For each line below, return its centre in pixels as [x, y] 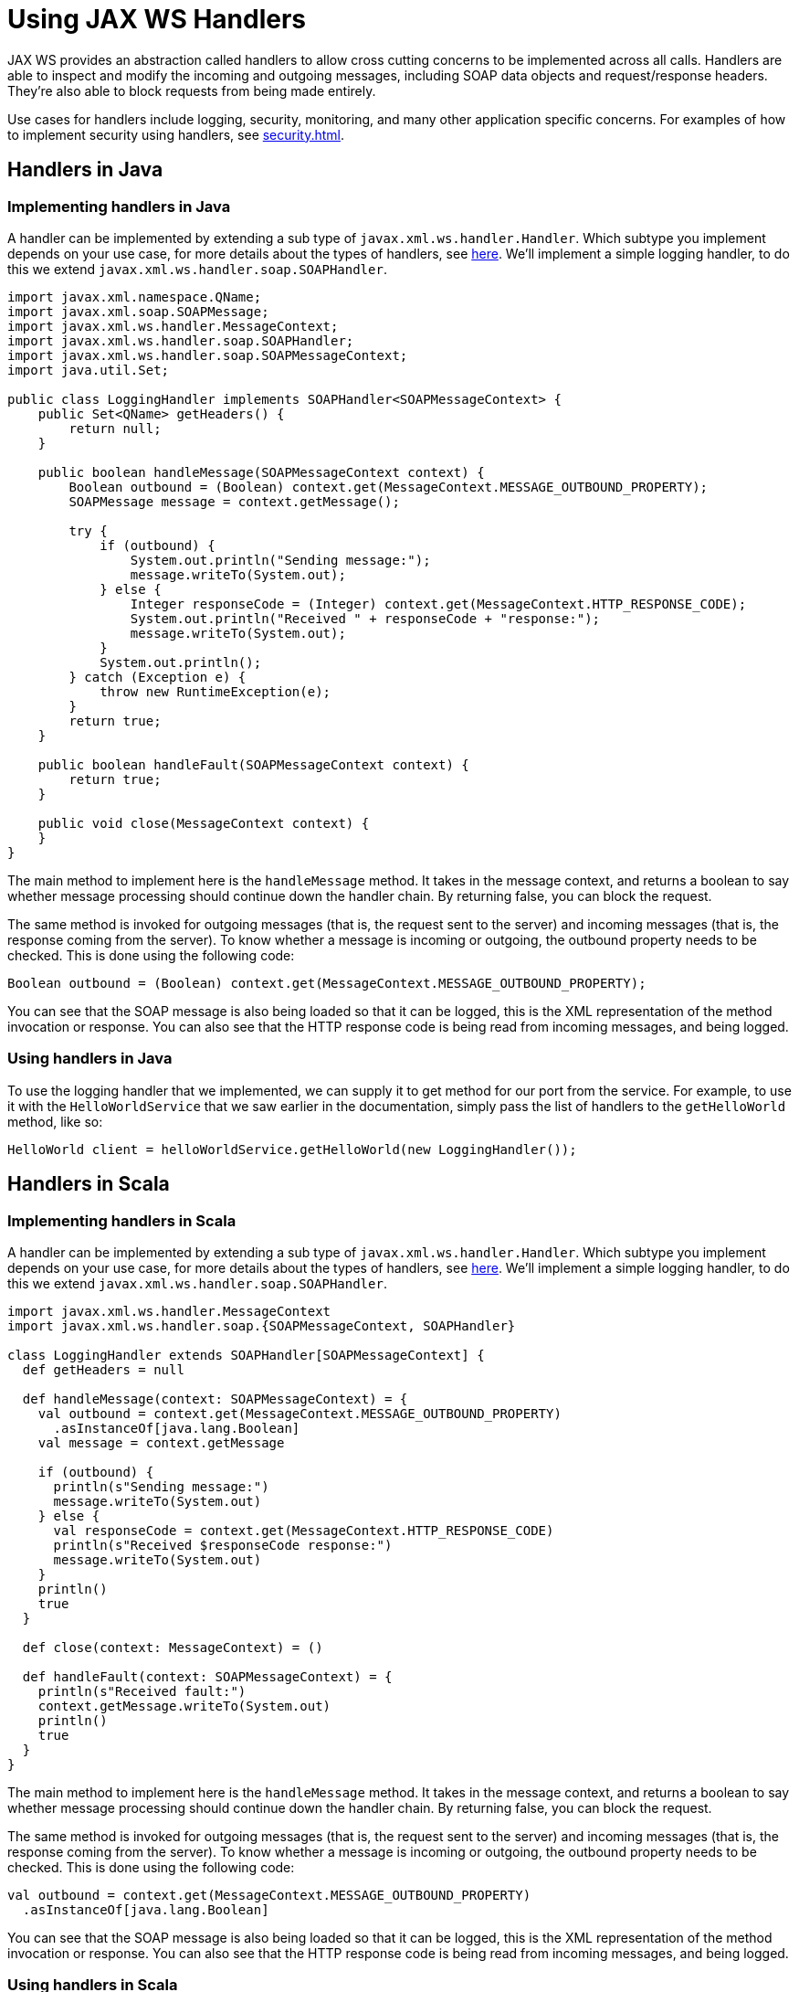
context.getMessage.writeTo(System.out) [184, 1706]
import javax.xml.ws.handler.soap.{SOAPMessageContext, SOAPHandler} [262, 1325]
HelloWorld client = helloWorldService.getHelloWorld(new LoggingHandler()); [292, 1149]
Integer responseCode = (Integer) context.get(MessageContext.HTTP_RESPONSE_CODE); [438, 604]
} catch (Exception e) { [158, 677]
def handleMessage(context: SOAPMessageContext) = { [215, 1399]
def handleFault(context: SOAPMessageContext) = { [207, 1676]
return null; [115, 428]
